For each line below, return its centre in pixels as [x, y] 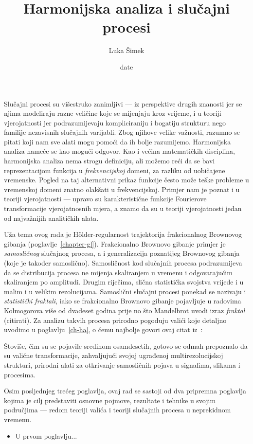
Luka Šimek [126, 50]
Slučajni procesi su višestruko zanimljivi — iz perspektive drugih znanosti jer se [123, 103]
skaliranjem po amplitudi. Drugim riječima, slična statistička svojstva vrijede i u [124, 282]
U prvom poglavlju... [46, 435]
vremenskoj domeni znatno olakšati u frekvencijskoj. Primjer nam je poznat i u [122, 189]
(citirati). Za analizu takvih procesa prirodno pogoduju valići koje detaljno [115, 320]
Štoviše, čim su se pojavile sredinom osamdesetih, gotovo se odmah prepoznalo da [126, 346]
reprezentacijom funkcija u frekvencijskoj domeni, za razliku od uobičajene [115, 170]
